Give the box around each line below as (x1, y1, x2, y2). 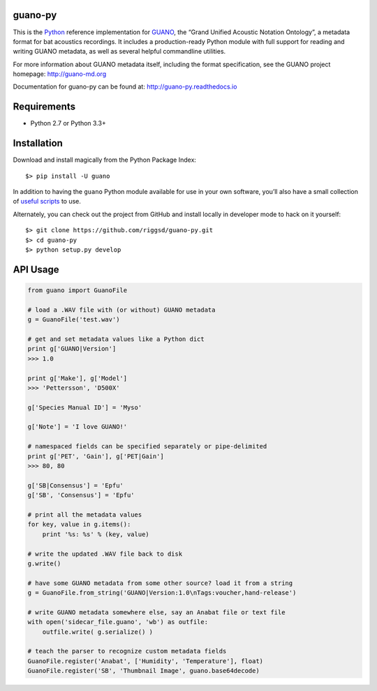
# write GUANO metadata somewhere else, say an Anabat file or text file (27, 608, 286, 616)
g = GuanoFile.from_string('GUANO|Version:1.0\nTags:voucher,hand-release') (27, 589, 297, 597)
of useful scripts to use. (13, 197, 82, 206)
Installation (13, 137, 63, 149)
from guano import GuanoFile (27, 287, 128, 294)
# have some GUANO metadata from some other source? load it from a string (27, 579, 293, 587)
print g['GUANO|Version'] (27, 345, 117, 353)
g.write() (27, 559, 61, 568)
